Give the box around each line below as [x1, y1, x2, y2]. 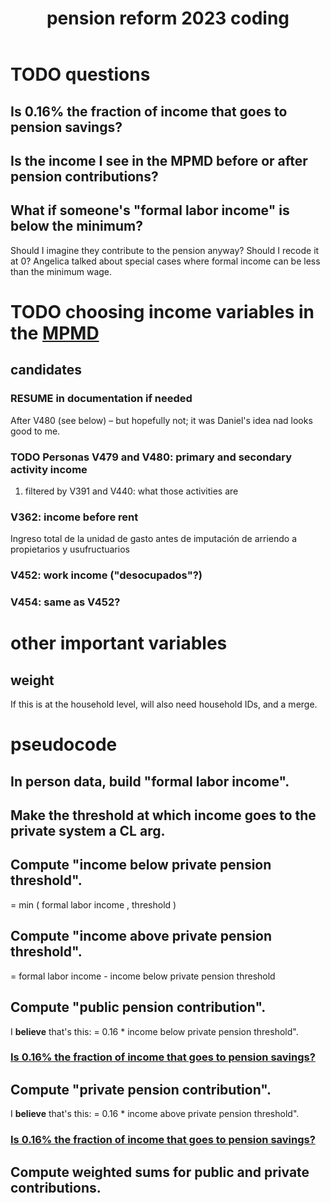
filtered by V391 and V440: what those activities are [24, 485, 239, 497]
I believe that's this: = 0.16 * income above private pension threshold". [10, 1108, 300, 1120]
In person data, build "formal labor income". [10, 773, 290, 790]
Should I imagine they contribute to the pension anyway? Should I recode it [10, 244, 320, 256]
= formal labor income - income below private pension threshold [10, 970, 276, 982]
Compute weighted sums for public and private [10, 1163, 310, 1181]
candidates [10, 362, 82, 379]
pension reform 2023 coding [46, 7, 290, 30]
